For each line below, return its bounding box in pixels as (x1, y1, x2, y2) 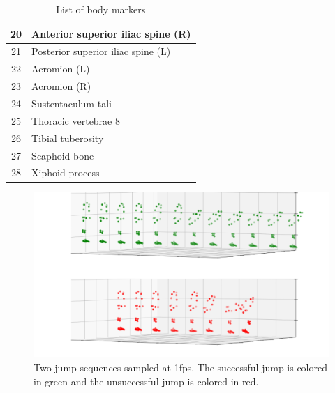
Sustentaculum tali (31, 95, 112, 110)
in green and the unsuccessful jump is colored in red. (33, 373, 259, 388)
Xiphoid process (31, 165, 100, 180)
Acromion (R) (31, 79, 91, 93)
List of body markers (56, 2, 146, 16)
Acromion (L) (31, 61, 90, 76)
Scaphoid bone (31, 148, 94, 162)
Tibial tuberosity (31, 130, 104, 145)
